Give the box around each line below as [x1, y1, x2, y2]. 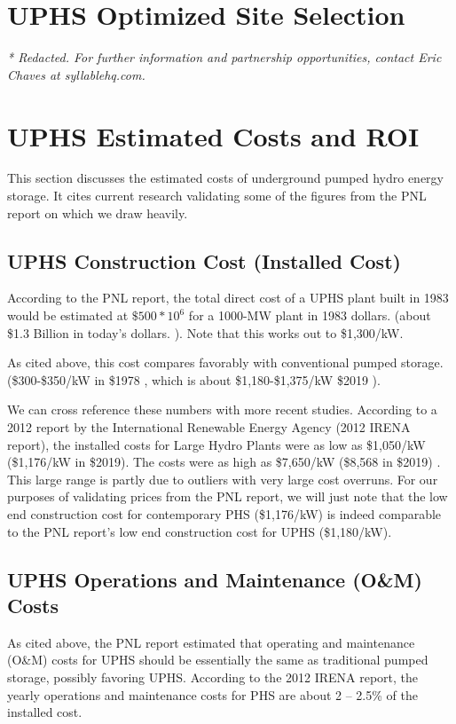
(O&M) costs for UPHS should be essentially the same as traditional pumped [7, 650, 428, 669]
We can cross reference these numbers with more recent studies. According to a [7, 400, 437, 419]
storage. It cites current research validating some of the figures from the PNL [7, 186, 427, 205]
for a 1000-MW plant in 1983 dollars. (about [188, 306, 431, 325]
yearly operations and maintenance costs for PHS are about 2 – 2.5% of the [7, 685, 418, 704]
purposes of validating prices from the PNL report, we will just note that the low [7, 487, 448, 506]
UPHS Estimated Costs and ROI [7, 117, 420, 153]
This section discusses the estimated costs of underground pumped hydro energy [7, 169, 444, 187]
